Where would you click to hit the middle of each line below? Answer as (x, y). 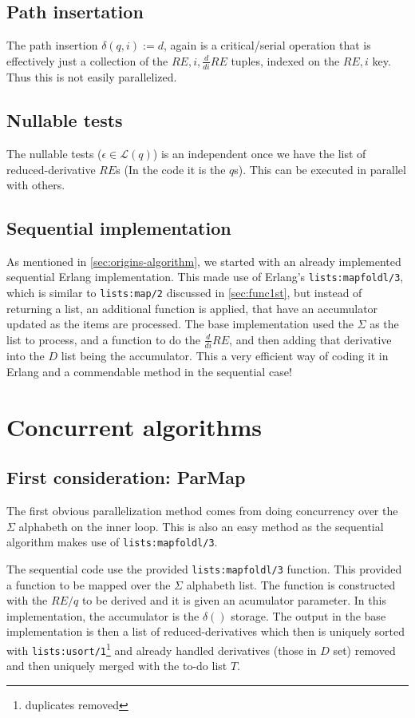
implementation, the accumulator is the (103, 615)
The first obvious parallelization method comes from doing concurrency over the (202, 511)
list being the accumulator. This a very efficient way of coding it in (225, 356)
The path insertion (52, 45)
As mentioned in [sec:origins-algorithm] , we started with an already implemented (204, 261)
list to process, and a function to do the (103, 339)
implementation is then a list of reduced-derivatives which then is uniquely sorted (206, 631)
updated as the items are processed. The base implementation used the (180, 324)
